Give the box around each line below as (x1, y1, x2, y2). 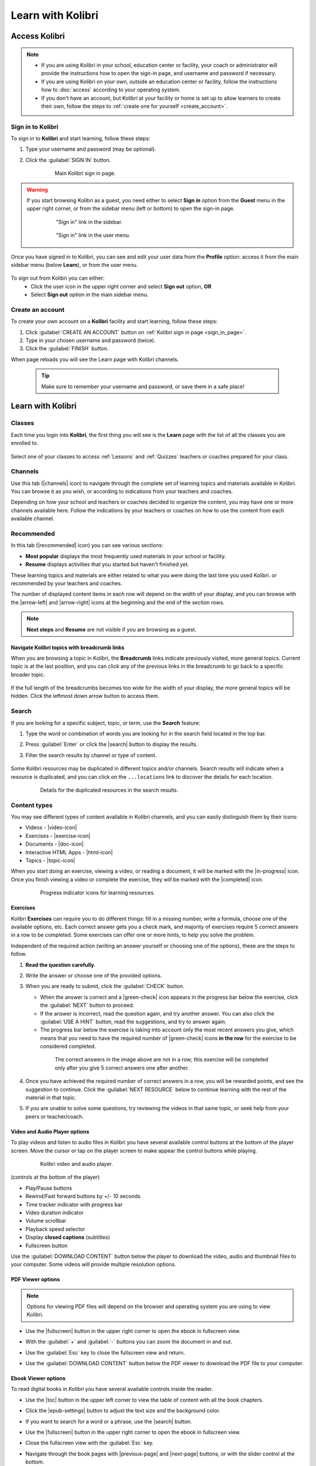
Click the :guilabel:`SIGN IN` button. (25, 156, 111, 164)
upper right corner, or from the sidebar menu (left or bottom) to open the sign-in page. (26, 205, 235, 212)
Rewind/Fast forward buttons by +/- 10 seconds (25, 1193, 140, 1200)
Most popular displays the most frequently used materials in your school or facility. (25, 552, 226, 559)
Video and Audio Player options (11, 1128, 90, 1135)
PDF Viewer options (11, 1276, 60, 1283)
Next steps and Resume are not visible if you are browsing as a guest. (26, 626, 197, 633)
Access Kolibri (11, 31, 66, 41)
